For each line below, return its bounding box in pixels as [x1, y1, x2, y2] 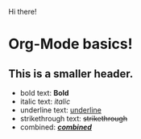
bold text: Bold [19, 88, 69, 97]
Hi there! [8, 7, 37, 16]
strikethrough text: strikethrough [19, 114, 127, 123]
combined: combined [19, 122, 93, 132]
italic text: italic [19, 96, 71, 106]
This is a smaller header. [8, 67, 134, 80]
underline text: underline [19, 105, 102, 115]
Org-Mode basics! [8, 35, 133, 53]
